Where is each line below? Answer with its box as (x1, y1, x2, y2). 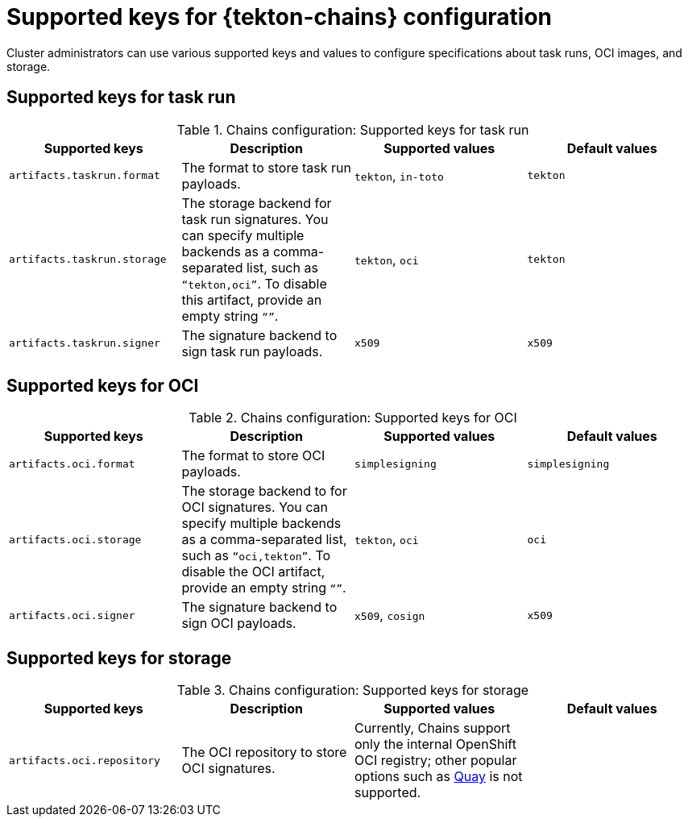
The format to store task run (181, 159, 352, 176)
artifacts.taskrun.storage (9, 253, 167, 266)
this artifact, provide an (181, 291, 322, 308)
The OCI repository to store (181, 744, 347, 761)
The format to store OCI (181, 447, 325, 464)
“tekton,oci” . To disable (181, 275, 327, 292)
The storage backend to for (181, 483, 347, 500)
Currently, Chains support (354, 720, 511, 737)
